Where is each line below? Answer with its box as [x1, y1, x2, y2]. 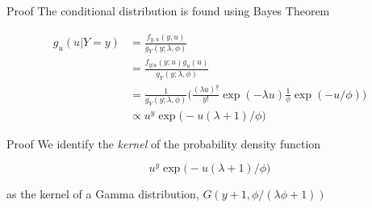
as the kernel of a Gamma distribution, [6, 185, 199, 202]
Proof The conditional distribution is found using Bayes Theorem [6, 2, 330, 19]
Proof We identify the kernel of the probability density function [6, 135, 321, 152]
